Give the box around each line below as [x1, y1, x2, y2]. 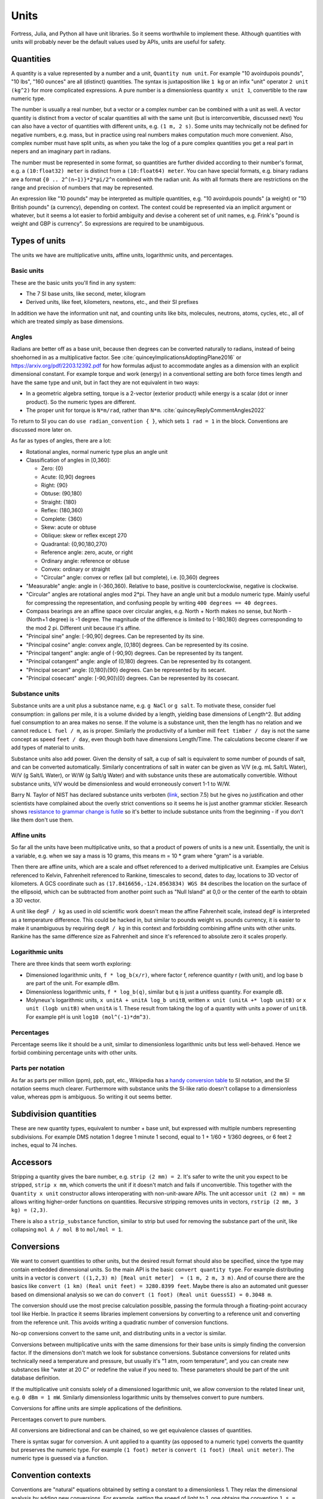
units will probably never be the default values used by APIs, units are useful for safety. [11, 38, 226, 45]
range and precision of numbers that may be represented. [11, 183, 154, 191]
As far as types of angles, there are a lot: [11, 437, 112, 444]
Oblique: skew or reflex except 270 [41, 532, 127, 539]
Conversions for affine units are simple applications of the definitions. [11, 1405, 182, 1412]
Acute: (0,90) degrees [41, 473, 96, 480]
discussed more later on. [11, 426, 72, 433]
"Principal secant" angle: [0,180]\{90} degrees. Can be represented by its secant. [26, 666, 227, 673]
